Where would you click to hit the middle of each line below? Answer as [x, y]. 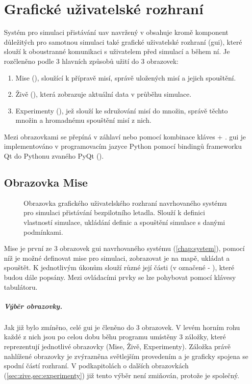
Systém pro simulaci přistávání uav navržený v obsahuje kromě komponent [116, 32]
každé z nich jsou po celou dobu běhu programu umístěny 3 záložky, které [115, 337]
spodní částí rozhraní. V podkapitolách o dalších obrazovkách [96, 366]
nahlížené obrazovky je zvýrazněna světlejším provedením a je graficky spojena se [126, 356]
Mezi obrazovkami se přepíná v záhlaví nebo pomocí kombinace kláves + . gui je [125, 136]
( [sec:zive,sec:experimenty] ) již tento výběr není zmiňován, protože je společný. [122, 375]
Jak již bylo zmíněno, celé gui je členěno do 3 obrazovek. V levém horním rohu [122, 327]
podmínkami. [43, 232]
